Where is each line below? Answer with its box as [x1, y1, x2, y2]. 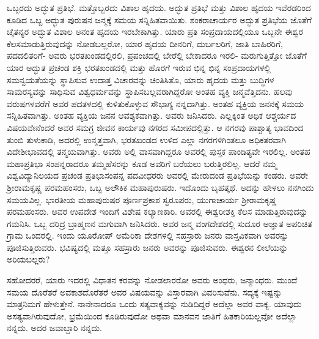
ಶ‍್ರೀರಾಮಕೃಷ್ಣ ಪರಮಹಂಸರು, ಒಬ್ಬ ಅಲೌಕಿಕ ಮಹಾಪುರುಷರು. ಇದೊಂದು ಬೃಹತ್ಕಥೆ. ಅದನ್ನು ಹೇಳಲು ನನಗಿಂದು [7, 181, 314, 193]
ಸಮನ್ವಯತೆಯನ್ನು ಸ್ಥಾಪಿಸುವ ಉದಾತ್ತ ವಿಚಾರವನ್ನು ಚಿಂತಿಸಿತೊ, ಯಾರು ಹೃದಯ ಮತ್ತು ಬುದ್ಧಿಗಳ [7, 73, 274, 86]
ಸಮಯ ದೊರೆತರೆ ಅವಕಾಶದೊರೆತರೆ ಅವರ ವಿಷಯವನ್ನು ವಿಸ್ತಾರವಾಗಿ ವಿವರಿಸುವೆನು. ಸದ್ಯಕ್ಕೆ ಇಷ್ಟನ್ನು [7, 285, 282, 298]
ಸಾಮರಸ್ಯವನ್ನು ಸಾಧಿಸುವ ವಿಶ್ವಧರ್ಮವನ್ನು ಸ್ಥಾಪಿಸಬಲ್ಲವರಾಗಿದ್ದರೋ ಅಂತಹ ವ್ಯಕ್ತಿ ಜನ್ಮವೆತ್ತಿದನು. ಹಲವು [7, 85, 292, 98]
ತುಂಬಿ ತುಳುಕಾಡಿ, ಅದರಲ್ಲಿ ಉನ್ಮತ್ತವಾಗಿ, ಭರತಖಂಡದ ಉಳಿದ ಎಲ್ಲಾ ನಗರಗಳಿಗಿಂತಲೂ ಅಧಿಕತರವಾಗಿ [7, 133, 286, 146]
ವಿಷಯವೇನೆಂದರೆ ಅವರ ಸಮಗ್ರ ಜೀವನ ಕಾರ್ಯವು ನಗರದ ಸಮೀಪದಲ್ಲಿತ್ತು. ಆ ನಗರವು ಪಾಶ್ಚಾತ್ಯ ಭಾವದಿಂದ [7, 121, 304, 133]
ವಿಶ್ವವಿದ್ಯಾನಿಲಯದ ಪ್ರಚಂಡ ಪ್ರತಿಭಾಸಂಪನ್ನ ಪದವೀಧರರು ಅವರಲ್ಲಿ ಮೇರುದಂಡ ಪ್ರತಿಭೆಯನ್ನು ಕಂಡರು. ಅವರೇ [7, 169, 309, 182]
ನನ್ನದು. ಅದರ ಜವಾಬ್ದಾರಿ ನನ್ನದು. [7, 321, 102, 334]
